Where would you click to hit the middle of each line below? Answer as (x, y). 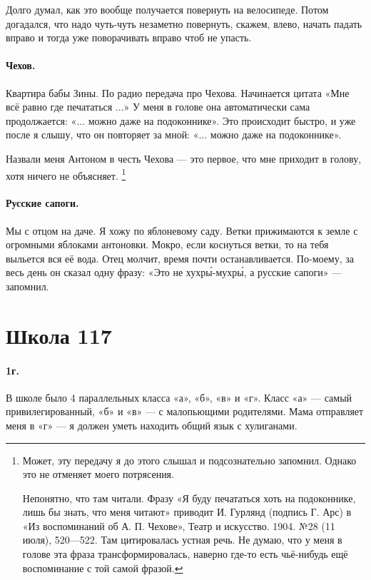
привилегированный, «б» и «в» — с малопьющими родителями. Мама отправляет (185, 411)
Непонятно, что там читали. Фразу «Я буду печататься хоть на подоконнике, (189, 498)
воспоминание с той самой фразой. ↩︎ (103, 568)
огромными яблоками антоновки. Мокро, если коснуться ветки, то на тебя (167, 244)
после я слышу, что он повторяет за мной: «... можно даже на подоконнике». (174, 134)
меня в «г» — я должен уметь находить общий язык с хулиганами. (152, 425)
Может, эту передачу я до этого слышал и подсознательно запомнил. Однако (189, 460)
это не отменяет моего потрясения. (98, 474)
